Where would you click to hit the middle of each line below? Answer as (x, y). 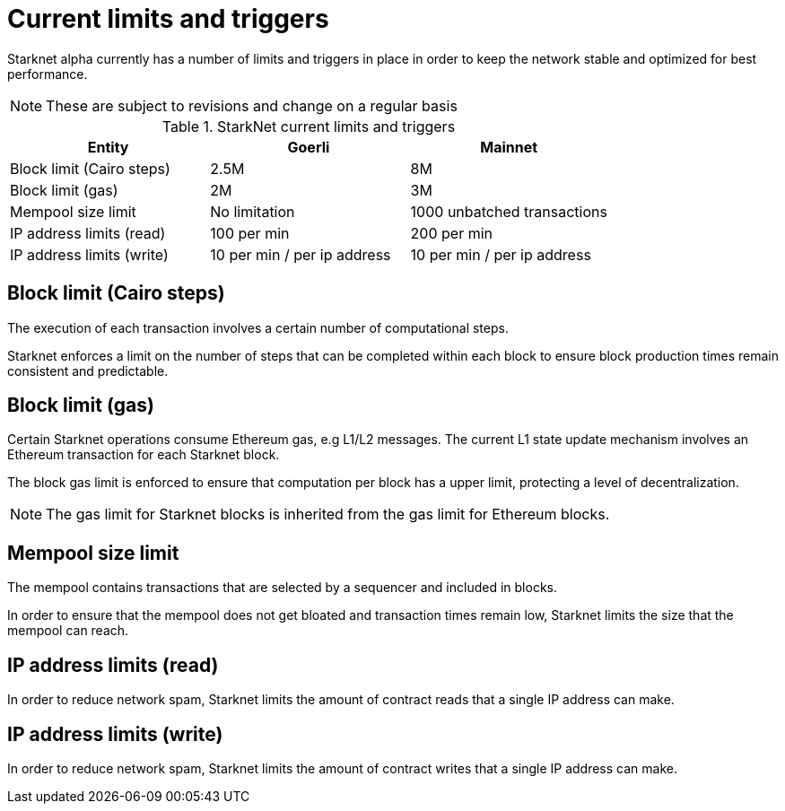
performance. (48, 74)
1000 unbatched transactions (509, 211)
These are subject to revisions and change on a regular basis (252, 105)
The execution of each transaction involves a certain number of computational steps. (258, 327)
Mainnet (509, 147)
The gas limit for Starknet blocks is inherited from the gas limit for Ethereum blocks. (328, 515)
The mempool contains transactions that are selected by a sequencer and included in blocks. (282, 588)
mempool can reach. (68, 631)
